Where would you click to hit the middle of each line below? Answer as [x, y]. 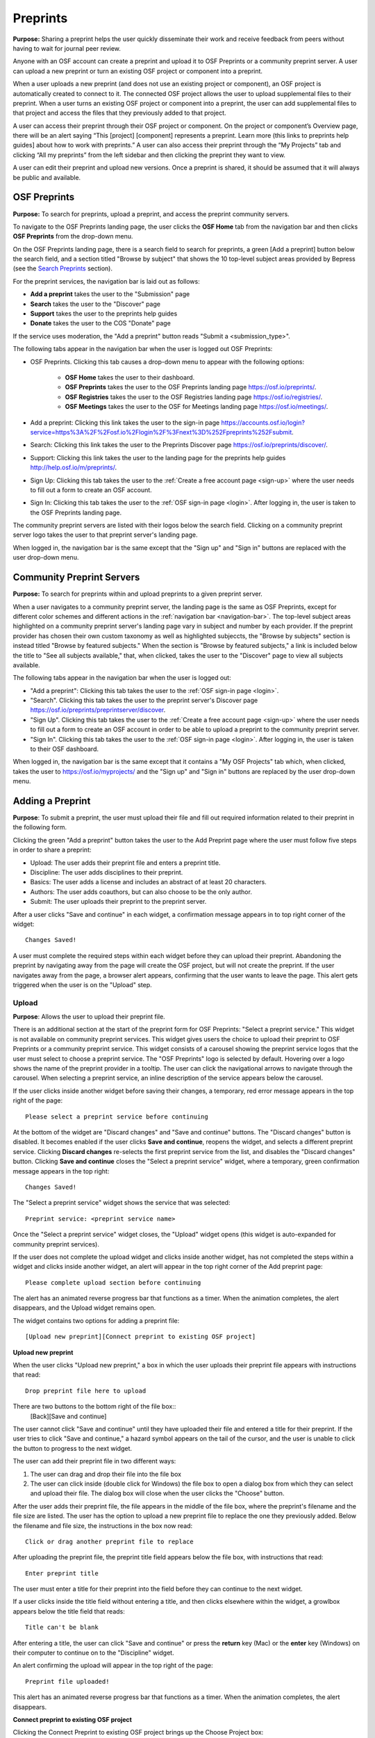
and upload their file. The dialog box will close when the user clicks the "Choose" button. [157, 1493]
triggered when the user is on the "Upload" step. [82, 984]
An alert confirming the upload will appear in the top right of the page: [113, 1666]
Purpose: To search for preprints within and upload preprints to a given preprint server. [138, 594]
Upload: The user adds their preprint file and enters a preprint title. [125, 863]
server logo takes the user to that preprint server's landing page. [105, 535]
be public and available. [47, 177]
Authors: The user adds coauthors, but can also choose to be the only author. [141, 892]
